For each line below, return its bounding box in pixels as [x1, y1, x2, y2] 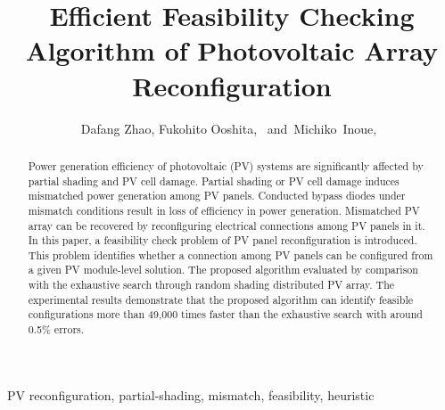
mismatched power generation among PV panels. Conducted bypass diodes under [28, 188, 406, 203]
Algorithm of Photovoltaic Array [26, 32, 438, 69]
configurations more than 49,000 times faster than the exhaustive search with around [28, 307, 423, 322]
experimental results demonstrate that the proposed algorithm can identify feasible [28, 291, 414, 307]
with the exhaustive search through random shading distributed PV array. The [28, 277, 395, 292]
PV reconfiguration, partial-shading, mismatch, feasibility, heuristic [7, 385, 375, 404]
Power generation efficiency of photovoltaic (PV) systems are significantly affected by [28, 158, 424, 173]
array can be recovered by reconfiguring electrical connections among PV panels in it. [28, 217, 425, 233]
